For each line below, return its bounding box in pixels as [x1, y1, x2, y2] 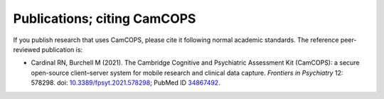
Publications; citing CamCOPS [13, 11, 196, 26]
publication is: [41, 45, 83, 53]
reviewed [13, 45, 41, 53]
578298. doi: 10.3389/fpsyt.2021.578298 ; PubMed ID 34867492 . [31, 78, 220, 87]
